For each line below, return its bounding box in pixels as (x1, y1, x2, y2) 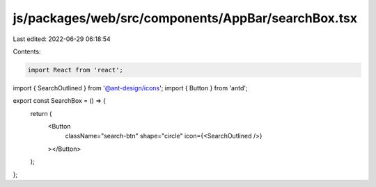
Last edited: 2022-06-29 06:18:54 (13, 35, 111, 43)
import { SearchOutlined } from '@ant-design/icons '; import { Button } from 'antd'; (13, 83, 248, 92)
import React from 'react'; (27, 66, 123, 74)
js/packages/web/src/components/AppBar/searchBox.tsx (13, 10, 358, 26)
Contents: (13, 47, 41, 56)
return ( (30, 109, 52, 117)
